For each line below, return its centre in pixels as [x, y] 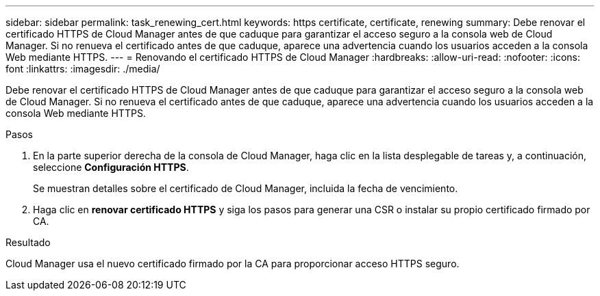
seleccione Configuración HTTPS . [111, 167]
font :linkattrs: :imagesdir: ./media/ [83, 69]
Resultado [28, 242]
